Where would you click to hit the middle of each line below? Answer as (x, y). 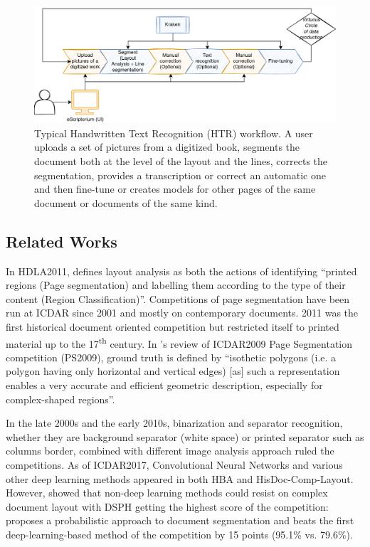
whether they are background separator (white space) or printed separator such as (185, 436)
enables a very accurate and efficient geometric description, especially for (164, 384)
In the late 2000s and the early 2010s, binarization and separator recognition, (174, 423)
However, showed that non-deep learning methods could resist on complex (167, 493)
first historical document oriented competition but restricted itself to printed (173, 326)
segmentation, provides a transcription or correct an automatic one (180, 175)
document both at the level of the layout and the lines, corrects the (181, 160)
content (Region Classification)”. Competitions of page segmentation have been (178, 298)
